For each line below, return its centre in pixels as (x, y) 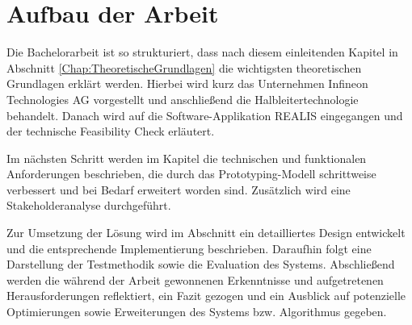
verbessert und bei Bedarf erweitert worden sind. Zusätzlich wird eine (179, 189)
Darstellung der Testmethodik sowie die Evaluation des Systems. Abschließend (201, 264)
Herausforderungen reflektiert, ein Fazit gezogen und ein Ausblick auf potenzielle (206, 296)
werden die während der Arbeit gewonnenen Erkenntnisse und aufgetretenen (195, 279)
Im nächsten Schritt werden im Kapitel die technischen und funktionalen (187, 158)
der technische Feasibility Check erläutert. (111, 131)
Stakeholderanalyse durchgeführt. (89, 205)
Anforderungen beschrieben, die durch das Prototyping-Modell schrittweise (191, 174)
